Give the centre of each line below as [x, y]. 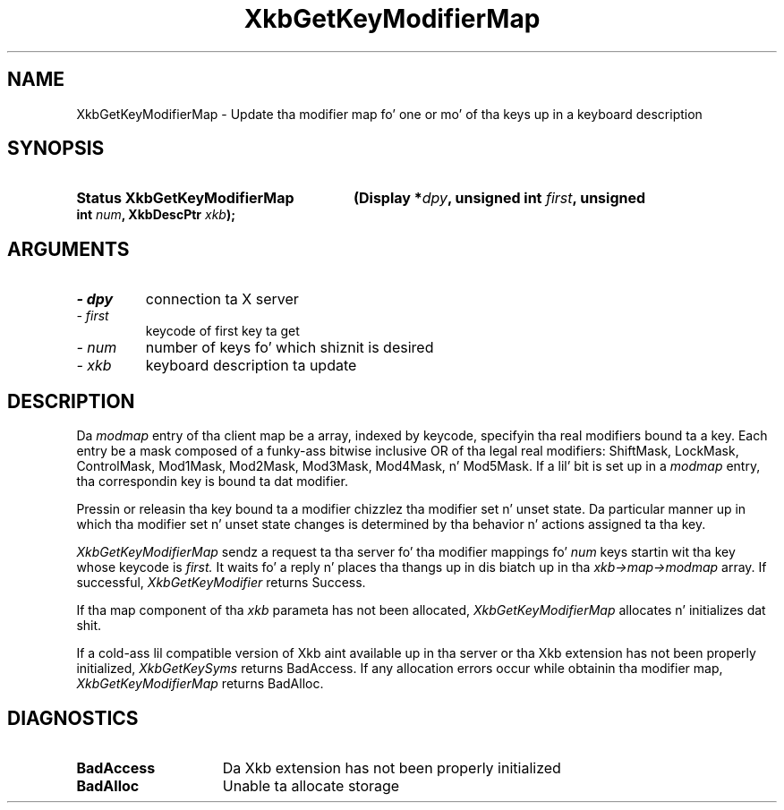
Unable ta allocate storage [311, 785]
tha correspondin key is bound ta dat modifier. [212, 482]
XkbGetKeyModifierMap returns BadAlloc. [200, 684]
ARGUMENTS [68, 249]
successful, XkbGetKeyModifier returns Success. [221, 583]
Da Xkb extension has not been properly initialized [392, 767]
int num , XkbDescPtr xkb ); [156, 215]
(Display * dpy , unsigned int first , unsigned [499, 198]
